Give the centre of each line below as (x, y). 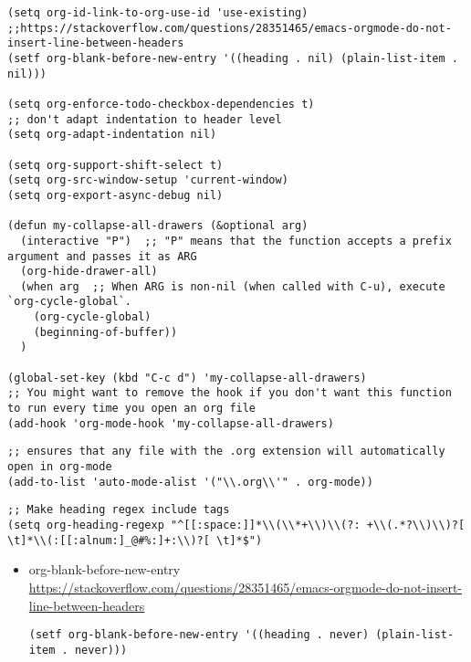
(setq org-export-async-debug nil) (115, 195)
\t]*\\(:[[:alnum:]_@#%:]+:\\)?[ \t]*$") (135, 540)
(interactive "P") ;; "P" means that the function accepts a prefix (236, 241)
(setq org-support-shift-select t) (115, 165)
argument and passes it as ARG (102, 256)
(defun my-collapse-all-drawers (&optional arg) (158, 226)
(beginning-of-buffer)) (105, 332)
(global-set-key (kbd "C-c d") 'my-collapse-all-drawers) (187, 378)
